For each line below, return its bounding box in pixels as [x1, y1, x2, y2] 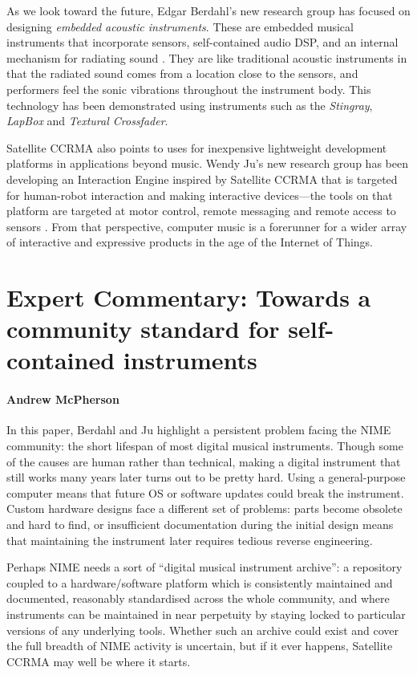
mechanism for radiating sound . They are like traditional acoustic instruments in [6, 49, 407, 66]
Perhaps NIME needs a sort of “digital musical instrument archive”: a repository [6, 559, 403, 575]
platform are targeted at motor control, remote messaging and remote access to [6, 202, 396, 219]
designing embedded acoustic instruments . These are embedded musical [6, 18, 354, 35]
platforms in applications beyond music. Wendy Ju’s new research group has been [6, 155, 408, 172]
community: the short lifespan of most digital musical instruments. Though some [6, 437, 403, 454]
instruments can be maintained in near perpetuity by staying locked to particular [6, 605, 406, 622]
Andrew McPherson [6, 391, 119, 408]
